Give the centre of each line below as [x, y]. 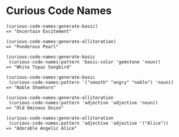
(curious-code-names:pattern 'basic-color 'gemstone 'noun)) [85, 62]
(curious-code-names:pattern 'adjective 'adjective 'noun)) [83, 103]
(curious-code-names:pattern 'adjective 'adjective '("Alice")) [88, 123]
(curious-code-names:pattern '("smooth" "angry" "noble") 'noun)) [91, 82]
